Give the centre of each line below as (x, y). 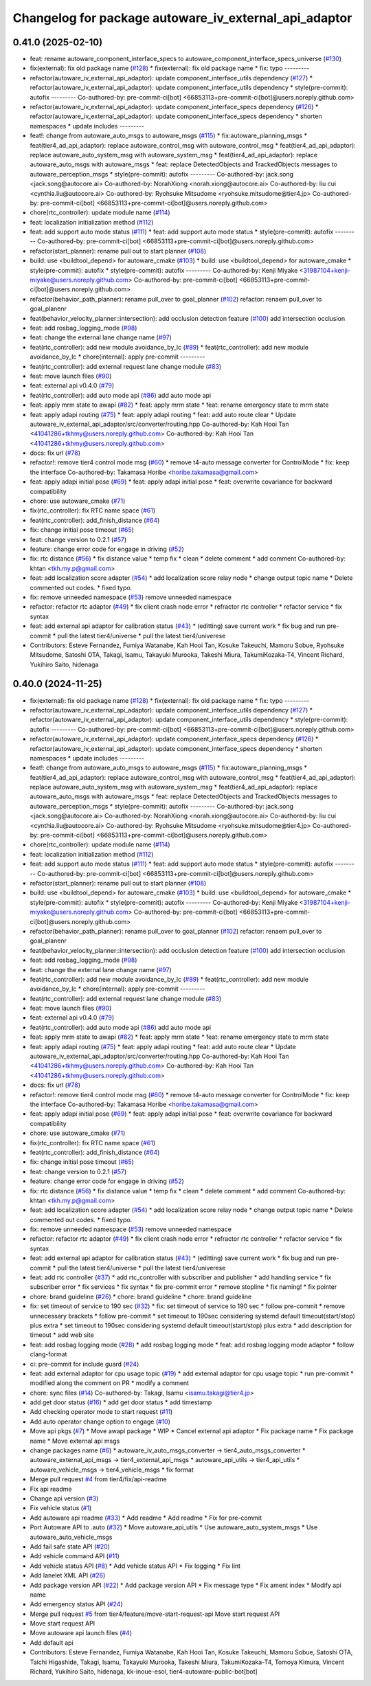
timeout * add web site (62, 1335)
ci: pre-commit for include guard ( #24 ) (85, 1364)
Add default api (52, 1643)
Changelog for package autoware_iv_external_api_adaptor (182, 18)
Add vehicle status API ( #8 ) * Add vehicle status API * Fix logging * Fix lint (135, 1566)
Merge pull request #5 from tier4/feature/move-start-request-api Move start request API (155, 1614)
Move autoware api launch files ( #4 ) (81, 1633)
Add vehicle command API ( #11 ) (75, 1556)
